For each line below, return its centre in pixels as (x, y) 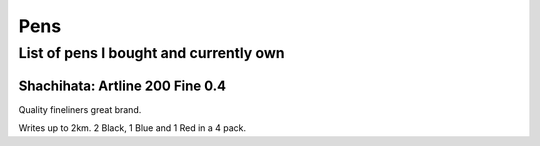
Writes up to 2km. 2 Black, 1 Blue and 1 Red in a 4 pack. (132, 128)
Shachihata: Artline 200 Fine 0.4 (122, 85)
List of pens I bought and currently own (151, 53)
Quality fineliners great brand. (80, 109)
